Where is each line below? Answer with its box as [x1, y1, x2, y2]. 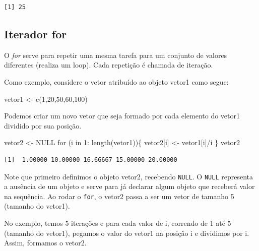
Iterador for [4, 26, 67, 41]
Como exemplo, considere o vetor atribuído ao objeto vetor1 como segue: [4, 76, 229, 87]
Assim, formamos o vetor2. [4, 237, 87, 248]
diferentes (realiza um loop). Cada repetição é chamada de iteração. [4, 59, 213, 70]
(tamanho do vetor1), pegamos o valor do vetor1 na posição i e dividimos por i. [4, 227, 249, 238]
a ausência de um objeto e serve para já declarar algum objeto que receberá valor [4, 181, 255, 192]
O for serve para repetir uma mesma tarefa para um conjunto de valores [4, 49, 227, 60]
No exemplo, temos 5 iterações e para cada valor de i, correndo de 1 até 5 [4, 218, 231, 228]
